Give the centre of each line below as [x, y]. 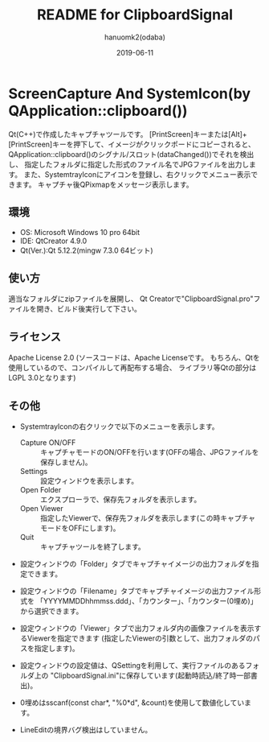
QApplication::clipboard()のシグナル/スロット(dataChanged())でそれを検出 [131, 154]
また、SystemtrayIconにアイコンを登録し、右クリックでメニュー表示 [137, 174]
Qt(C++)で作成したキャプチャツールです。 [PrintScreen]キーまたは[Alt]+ [128, 134]
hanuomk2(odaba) [135, 37]
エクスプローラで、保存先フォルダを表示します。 [120, 499]
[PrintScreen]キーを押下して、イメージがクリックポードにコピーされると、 [132, 144]
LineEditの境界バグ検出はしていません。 [86, 729]
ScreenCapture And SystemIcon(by [130, 93]
